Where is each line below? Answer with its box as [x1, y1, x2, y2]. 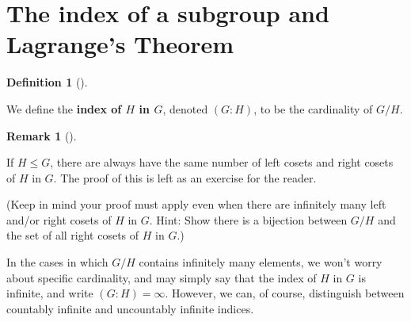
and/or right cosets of [6, 211, 112, 228]
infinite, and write [6, 285, 93, 301]
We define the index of [6, 100, 122, 117]
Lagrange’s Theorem [6, 28, 234, 60]
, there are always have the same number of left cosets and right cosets [50, 154, 394, 171]
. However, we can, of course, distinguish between [165, 285, 405, 301]
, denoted [162, 100, 208, 117]
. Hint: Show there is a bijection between [149, 211, 348, 228]
